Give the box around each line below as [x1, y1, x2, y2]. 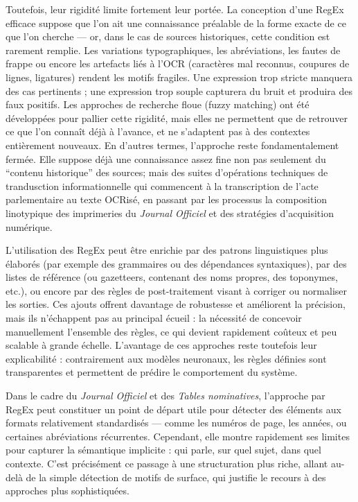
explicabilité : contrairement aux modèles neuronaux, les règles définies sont [6, 351, 327, 365]
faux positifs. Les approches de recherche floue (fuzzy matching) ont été [6, 97, 310, 112]
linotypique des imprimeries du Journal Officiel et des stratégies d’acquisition [6, 205, 334, 220]
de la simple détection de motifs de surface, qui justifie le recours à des [26, 469, 326, 484]
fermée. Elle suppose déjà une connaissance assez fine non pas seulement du [6, 151, 326, 166]
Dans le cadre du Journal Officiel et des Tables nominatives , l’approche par [6, 388, 325, 403]
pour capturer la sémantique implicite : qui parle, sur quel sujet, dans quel [6, 442, 321, 457]
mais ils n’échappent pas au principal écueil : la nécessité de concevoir [6, 311, 302, 325]
